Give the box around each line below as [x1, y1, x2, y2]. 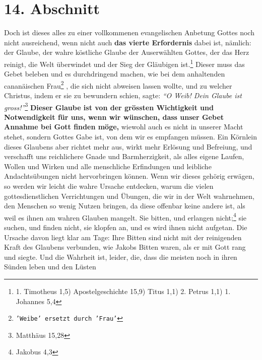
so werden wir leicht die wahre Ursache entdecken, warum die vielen [4, 181, 214, 191]
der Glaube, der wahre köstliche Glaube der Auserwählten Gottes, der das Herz [4, 47, 249, 57]
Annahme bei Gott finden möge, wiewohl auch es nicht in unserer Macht [4, 121, 243, 132]
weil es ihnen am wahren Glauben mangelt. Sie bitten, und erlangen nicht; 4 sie [4, 210, 247, 223]
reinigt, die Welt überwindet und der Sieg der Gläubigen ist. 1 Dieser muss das [4, 57, 245, 69]
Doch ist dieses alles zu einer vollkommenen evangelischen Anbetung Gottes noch [4, 27, 254, 38]
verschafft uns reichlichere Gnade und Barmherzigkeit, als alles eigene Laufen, [4, 151, 244, 162]
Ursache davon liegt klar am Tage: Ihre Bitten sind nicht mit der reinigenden [4, 232, 242, 242]
